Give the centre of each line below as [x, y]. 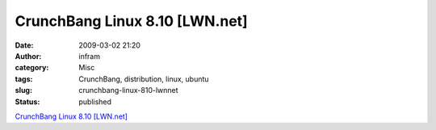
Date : [24, 45]
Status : [27, 102]
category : [32, 68]
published [95, 102]
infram [90, 56]
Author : [28, 56]
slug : [23, 90]
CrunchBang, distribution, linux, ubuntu [144, 79]
